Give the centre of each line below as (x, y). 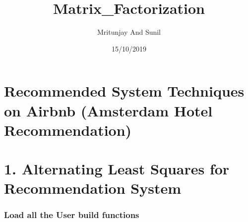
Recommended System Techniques (124, 91)
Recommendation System (93, 188)
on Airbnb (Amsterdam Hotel (108, 110)
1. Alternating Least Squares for (117, 169)
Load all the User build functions (72, 215)
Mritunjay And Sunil (129, 32)
